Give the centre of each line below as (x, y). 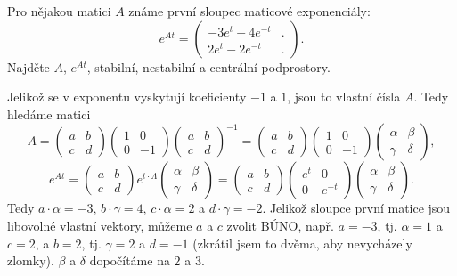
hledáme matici (49, 114)
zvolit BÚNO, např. (280, 225)
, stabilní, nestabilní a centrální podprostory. (208, 66)
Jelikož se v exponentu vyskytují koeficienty (127, 97)
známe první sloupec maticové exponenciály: (249, 11)
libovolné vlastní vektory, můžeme (100, 225)
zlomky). (31, 260)
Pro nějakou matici (59, 11)
